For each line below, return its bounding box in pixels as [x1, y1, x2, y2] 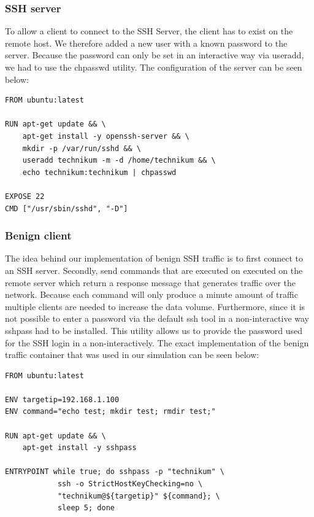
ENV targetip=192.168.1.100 [5, 395, 120, 404]
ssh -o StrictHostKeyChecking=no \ [57, 480, 203, 489]
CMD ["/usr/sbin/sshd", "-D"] [5, 204, 128, 213]
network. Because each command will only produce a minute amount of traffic [5, 288, 298, 301]
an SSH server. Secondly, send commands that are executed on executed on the [5, 263, 303, 276]
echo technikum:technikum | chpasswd [22, 168, 177, 177]
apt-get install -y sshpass [22, 443, 137, 453]
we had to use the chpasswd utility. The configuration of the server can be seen [5, 61, 302, 73]
